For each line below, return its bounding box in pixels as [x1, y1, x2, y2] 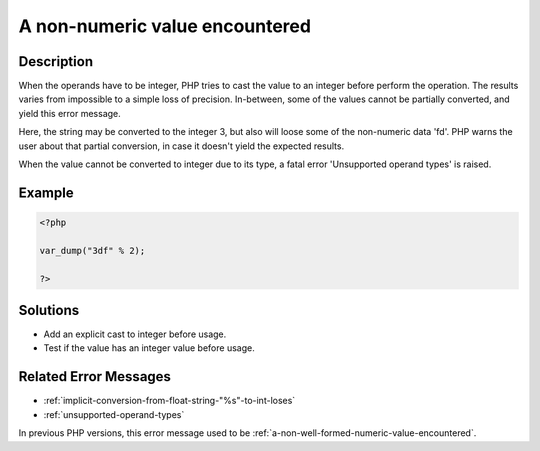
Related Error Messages [18, 368, 172, 385]
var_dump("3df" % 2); [39, 245, 146, 256]
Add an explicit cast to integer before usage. [43, 328, 227, 340]
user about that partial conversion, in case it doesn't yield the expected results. [18, 140, 345, 152]
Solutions [18, 301, 80, 319]
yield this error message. [18, 107, 122, 119]
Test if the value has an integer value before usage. [43, 342, 255, 354]
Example [18, 184, 74, 201]
